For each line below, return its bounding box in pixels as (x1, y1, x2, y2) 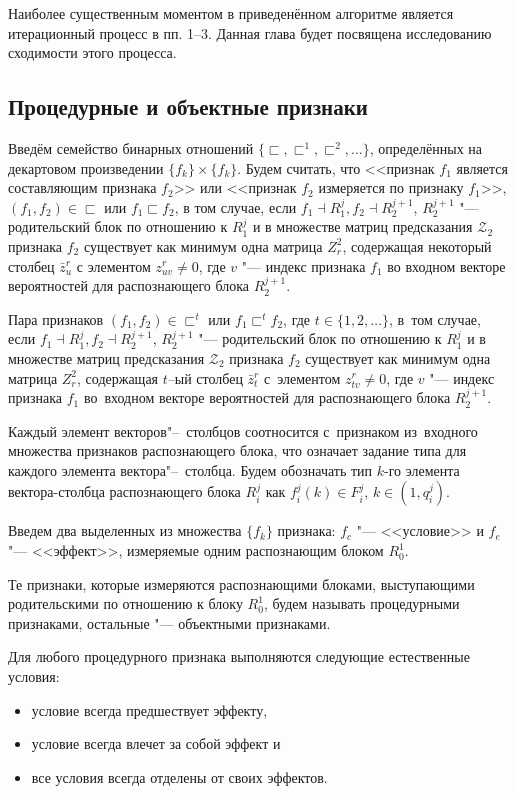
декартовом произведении (8, 157, 164, 178)
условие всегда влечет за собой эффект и (31, 733, 281, 754)
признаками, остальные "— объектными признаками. (8, 612, 331, 633)
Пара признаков (8, 308, 104, 329)
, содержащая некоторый (342, 235, 492, 256)
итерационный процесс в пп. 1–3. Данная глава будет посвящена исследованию (8, 22, 492, 43)
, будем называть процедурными (263, 593, 460, 614)
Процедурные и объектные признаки (8, 91, 368, 122)
